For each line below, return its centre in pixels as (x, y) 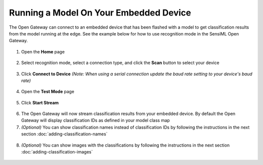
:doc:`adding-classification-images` (57, 152)
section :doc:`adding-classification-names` (64, 134)
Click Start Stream (40, 102)
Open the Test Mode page (48, 92)
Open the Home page (43, 51)
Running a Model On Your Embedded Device (100, 13)
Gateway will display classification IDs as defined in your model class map (95, 120)
